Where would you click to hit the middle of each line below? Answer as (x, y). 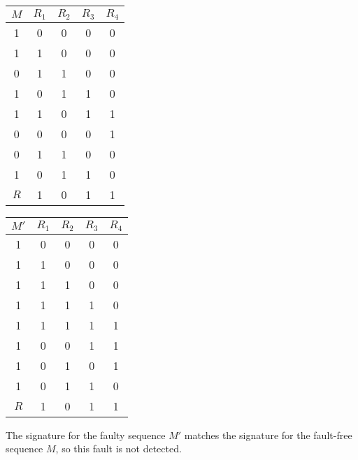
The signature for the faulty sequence (86, 435)
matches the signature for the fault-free (268, 435)
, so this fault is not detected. (119, 448)
